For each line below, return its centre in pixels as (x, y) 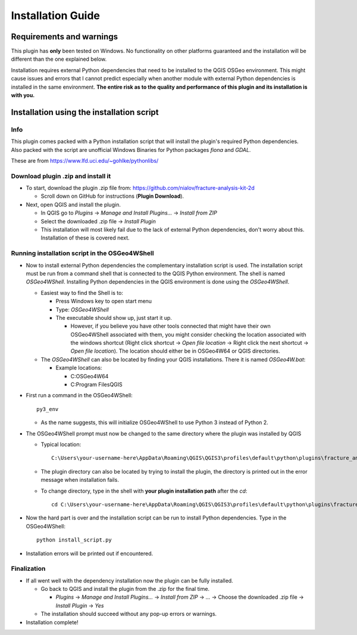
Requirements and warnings (65, 37)
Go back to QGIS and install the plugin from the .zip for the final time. (125, 589)
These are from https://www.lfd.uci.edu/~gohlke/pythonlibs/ (85, 160)
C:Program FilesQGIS (97, 385)
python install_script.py (74, 540)
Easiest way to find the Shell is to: (82, 292)
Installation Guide (56, 15)
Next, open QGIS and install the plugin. (73, 204)
